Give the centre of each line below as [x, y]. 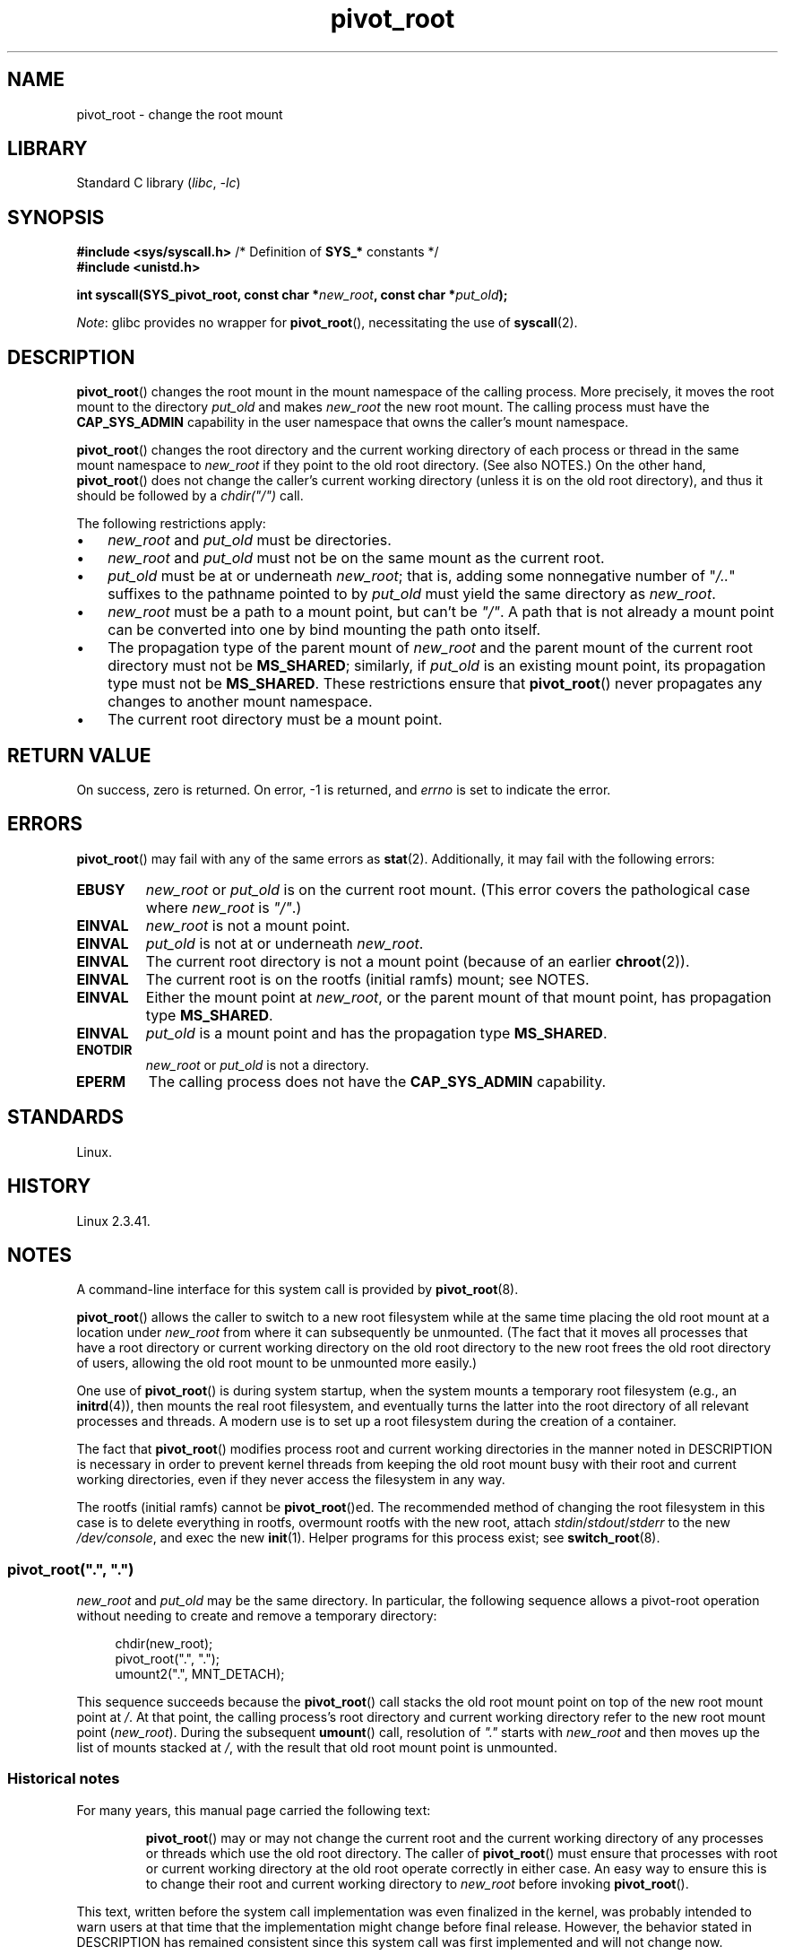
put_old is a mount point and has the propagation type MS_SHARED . [376, 1033]
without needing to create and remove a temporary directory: [257, 1616]
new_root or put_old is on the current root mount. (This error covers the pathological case [448, 889]
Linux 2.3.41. [113, 1221]
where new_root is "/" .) [224, 907]
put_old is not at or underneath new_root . [285, 943]
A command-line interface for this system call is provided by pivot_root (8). [298, 1290]
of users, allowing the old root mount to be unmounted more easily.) [277, 1363]
